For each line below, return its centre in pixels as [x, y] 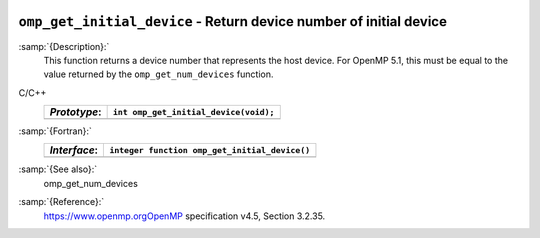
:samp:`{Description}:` [64, 46]
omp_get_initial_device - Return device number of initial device [232, 21]
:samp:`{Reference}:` [61, 202]
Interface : [74, 150]
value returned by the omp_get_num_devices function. [158, 74]
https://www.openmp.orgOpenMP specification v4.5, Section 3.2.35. [184, 216]
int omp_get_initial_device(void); [193, 111]
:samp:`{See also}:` [58, 169]
